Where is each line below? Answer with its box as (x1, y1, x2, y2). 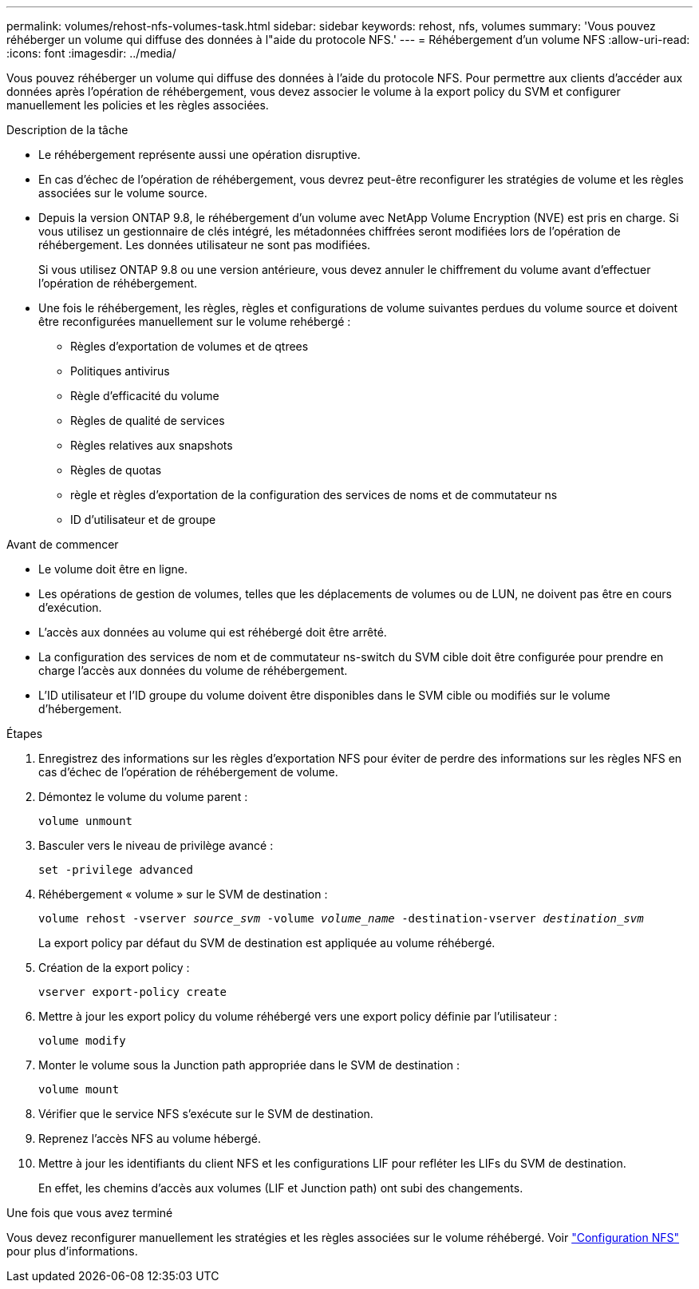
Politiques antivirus (70, 364, 170, 378)
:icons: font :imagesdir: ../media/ (6, 46, 176, 60)
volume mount (38, 1083, 120, 1096)
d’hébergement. (38, 702, 122, 716)
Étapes (6, 727, 43, 740)
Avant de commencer (6, 537, 119, 551)
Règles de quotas (70, 463, 162, 477)
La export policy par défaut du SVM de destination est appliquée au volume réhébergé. (38, 936, 496, 950)
